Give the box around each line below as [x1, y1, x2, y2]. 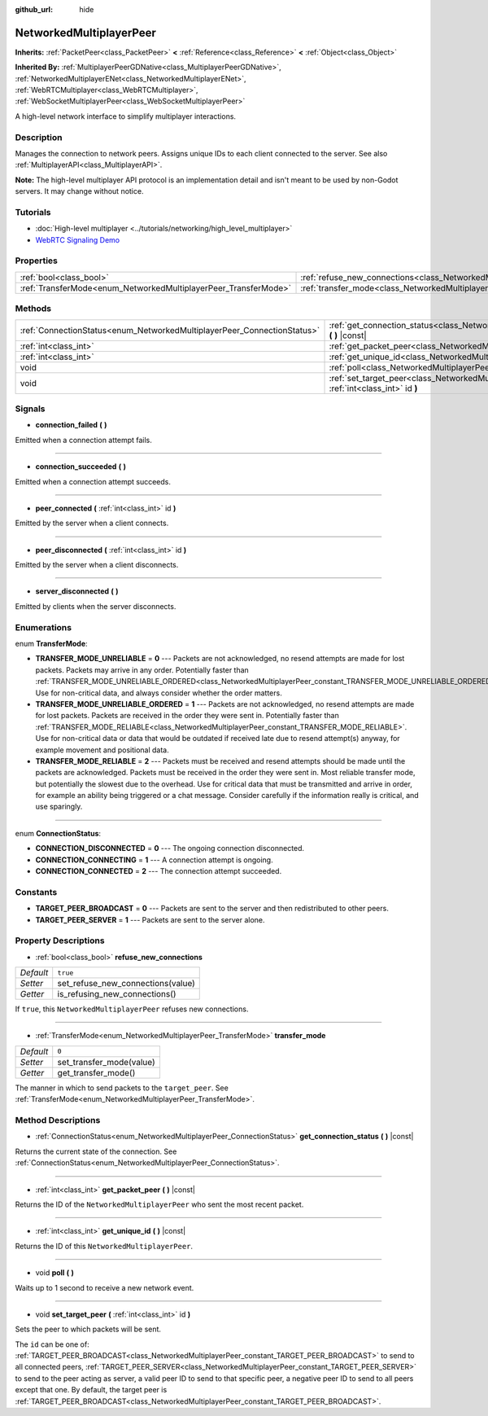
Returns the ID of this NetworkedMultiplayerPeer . [15, 1241, 194, 1251]
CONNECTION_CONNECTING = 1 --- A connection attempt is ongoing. [35, 855, 273, 865]
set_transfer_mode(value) [57, 1056, 155, 1067]
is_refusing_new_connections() [57, 989, 176, 1000]
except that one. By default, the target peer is [15, 1385, 168, 1395]
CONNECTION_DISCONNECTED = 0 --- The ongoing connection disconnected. [35, 844, 305, 853]
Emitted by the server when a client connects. [15, 518, 169, 528]
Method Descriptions [15, 1115, 101, 1126]
